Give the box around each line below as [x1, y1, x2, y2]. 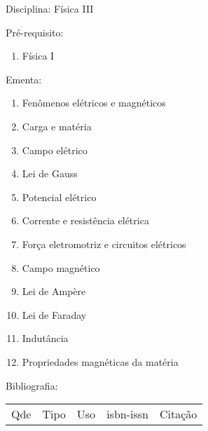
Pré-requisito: [6, 25, 64, 39]
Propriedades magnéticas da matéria [22, 354, 179, 369]
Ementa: [6, 71, 42, 86]
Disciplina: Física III [6, 1, 94, 15]
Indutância [22, 331, 69, 346]
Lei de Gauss [22, 166, 78, 181]
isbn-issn [106, 406, 148, 423]
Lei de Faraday [22, 307, 87, 322]
